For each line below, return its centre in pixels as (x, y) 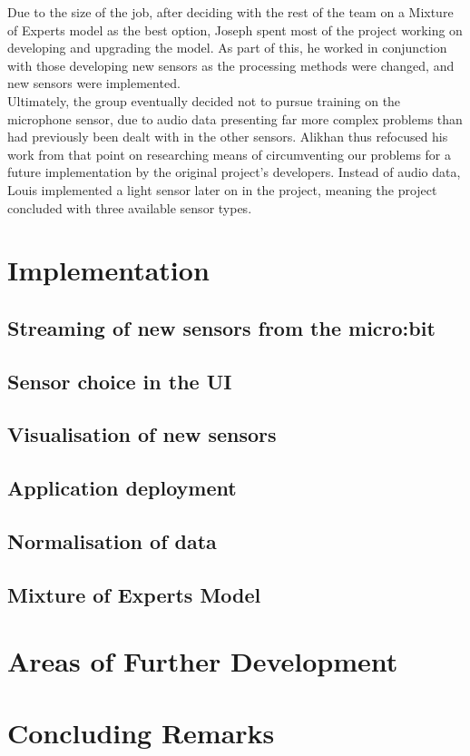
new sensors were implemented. (94, 83)
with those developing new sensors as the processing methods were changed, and (231, 65)
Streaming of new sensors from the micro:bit (221, 327)
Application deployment (122, 488)
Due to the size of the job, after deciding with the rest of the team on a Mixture (230, 12)
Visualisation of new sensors (142, 434)
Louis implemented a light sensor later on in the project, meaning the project (222, 189)
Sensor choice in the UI (120, 381)
